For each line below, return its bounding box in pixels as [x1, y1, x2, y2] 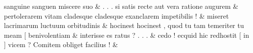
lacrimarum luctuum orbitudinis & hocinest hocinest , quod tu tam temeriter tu [4, 20, 244, 30]
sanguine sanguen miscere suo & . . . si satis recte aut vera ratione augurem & [4, 1, 239, 11]
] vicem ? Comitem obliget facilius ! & [4, 39, 118, 50]
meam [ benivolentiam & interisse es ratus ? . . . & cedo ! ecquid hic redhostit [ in [4, 29, 249, 40]
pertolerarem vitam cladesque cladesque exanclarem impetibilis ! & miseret [4, 10, 229, 21]
